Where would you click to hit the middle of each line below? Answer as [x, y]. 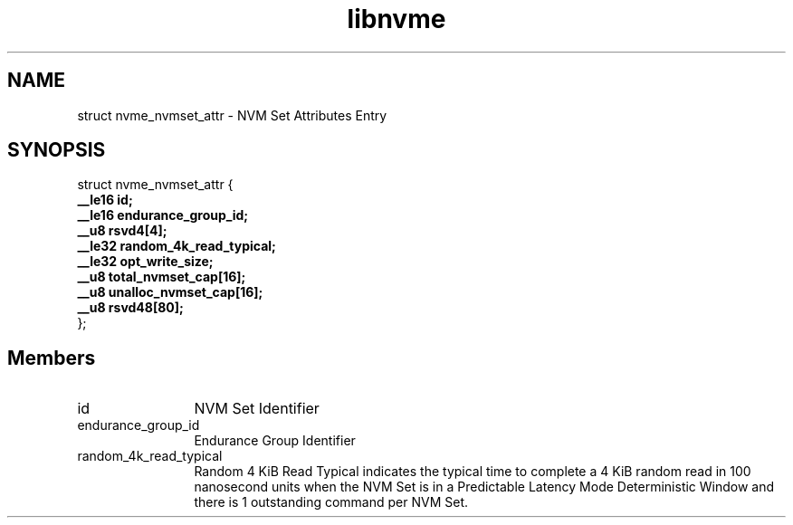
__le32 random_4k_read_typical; [177, 246]
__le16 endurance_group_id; [163, 215]
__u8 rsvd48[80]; [130, 308]
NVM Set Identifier [257, 409]
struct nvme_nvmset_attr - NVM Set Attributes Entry [232, 115]
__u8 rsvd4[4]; [122, 231]
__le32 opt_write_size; [145, 262]
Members [52, 358]
